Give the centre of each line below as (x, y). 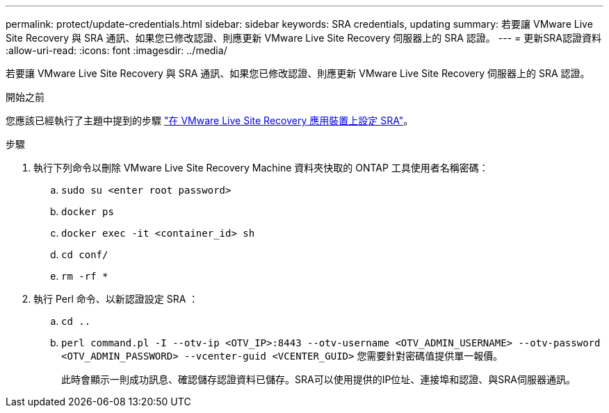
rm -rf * (85, 276)
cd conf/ (85, 255)
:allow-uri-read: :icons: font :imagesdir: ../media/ (116, 50)
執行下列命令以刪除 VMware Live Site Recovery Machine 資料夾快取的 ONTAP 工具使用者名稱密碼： (261, 168)
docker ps (88, 212)
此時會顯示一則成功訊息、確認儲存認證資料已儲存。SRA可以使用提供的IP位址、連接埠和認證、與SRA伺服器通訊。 (319, 379)
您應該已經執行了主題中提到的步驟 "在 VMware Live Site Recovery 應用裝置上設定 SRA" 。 (210, 120)
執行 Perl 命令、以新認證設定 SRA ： (116, 299)
